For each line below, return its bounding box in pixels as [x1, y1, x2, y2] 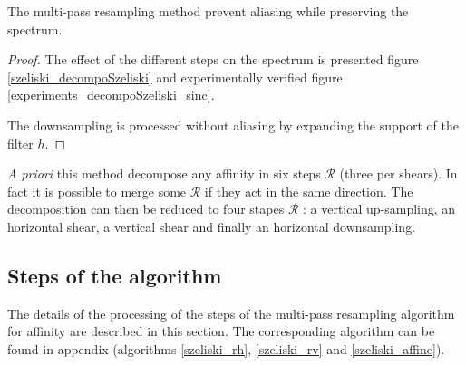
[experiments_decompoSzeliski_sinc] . [7, 85, 215, 104]
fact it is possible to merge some [7, 181, 187, 200]
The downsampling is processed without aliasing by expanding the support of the [7, 115, 459, 134]
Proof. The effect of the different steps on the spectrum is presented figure [7, 50, 419, 69]
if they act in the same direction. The [204, 181, 413, 200]
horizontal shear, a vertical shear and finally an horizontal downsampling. [7, 216, 416, 235]
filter [7, 133, 34, 152]
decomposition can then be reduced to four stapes [7, 199, 285, 218]
